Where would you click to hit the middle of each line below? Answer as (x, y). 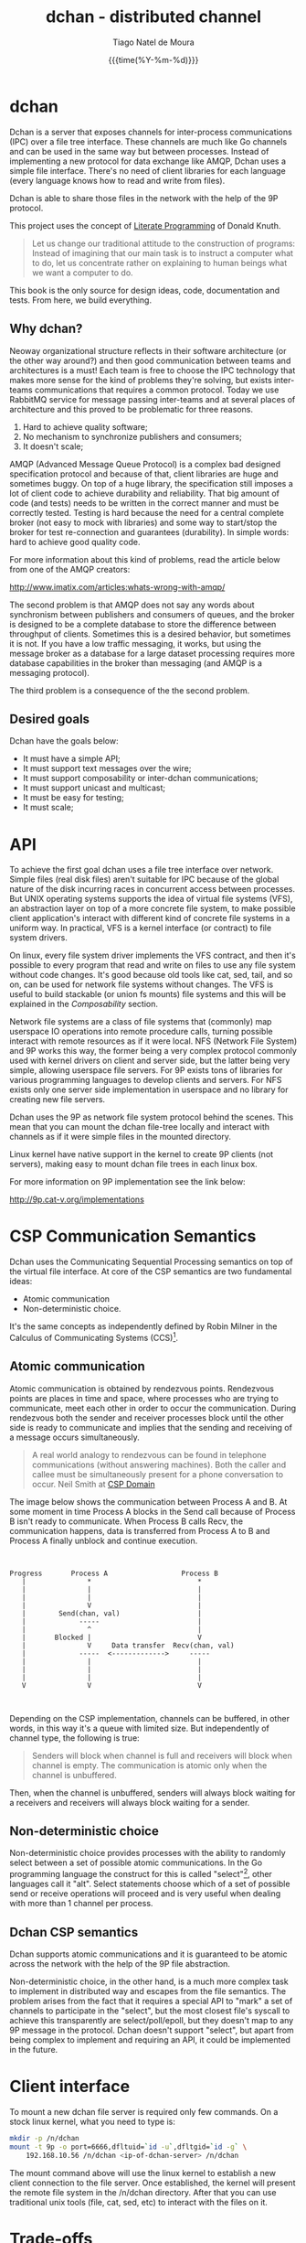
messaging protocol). (49, 672)
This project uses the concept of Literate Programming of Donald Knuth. (145, 225)
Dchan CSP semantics (74, 1932)
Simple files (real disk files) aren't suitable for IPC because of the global (144, 879)
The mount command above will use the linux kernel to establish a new (143, 2173)
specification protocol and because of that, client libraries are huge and (144, 474)
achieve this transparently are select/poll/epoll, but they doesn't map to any (152, 2020)
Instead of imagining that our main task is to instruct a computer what (163, 252)
